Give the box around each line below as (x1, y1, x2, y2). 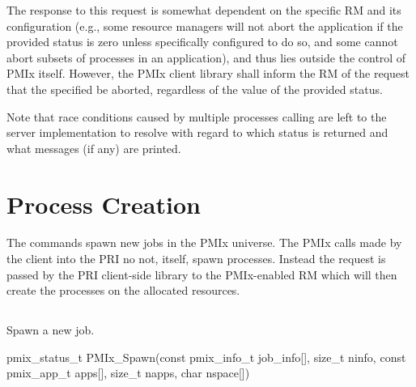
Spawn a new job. (6, 321, 95, 338)
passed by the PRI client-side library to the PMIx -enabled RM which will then (6, 266, 397, 283)
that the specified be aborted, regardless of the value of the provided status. (6, 80, 383, 97)
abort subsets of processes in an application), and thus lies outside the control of (6, 49, 406, 66)
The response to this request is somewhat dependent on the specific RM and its (6, 2, 401, 18)
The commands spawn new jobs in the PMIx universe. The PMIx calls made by (6, 234, 402, 251)
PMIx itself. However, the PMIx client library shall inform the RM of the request (6, 65, 410, 82)
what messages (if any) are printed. (6, 139, 181, 156)
